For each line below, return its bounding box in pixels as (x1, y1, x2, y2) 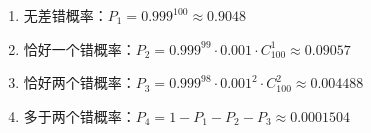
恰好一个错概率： (23, 38, 136, 59)
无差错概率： (23, 5, 108, 25)
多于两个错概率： (23, 105, 136, 126)
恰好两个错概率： (23, 72, 136, 93)
